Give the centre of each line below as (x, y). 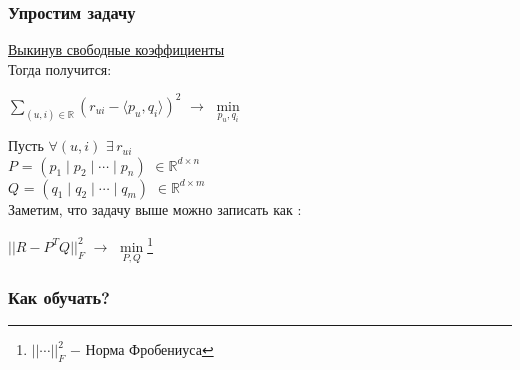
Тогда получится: (60, 68)
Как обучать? (59, 297)
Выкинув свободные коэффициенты (116, 49)
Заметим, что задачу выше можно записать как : (155, 208)
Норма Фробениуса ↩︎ (149, 349)
